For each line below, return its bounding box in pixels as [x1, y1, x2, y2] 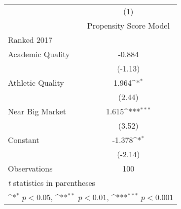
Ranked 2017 [8, 34, 53, 45]
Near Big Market [8, 105, 67, 117]
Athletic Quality [8, 77, 64, 88]
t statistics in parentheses [8, 177, 95, 188]
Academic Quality [8, 48, 70, 60]
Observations [8, 163, 53, 174]
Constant [8, 134, 39, 145]
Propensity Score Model [87, 20, 170, 31]
